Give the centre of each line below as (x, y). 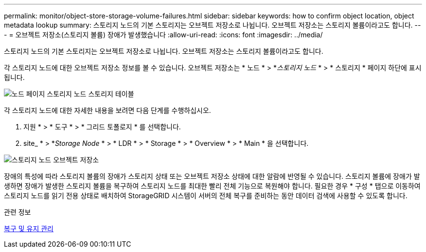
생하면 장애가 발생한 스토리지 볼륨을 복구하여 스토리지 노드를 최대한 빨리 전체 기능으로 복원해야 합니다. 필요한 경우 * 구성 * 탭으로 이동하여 (212, 186)
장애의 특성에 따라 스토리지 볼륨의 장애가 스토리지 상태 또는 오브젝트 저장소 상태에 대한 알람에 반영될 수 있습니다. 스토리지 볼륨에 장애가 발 (212, 176)
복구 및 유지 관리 (29, 228)
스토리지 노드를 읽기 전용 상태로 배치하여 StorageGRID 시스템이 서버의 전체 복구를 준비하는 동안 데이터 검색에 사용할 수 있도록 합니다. (206, 196)
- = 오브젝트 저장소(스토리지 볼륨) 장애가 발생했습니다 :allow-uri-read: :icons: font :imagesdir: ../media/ (163, 35)
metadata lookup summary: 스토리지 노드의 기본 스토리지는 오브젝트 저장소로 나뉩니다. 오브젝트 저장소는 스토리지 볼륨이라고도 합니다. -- (213, 25)
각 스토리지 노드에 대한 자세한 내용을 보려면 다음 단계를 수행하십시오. (107, 110)
